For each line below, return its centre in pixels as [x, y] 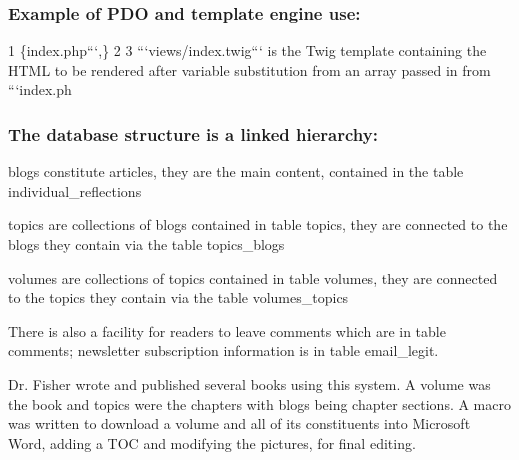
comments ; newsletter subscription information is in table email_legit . [223, 350]
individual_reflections [75, 190]
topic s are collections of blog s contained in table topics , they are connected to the [258, 224]
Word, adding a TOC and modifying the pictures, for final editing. [212, 442]
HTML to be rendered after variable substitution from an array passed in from [249, 69]
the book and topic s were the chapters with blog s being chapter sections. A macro [259, 403]
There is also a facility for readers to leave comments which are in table [227, 330]
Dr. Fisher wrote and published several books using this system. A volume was [249, 383]
